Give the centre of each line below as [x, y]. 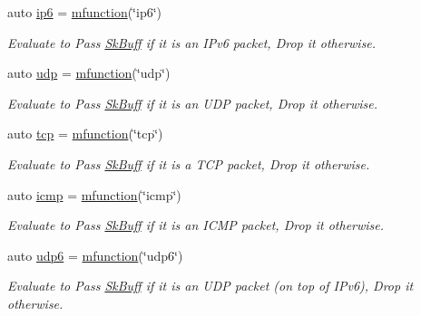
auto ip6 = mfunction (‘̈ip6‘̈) [85, 12]
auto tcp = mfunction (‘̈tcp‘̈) [85, 134]
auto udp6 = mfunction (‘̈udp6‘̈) [95, 255]
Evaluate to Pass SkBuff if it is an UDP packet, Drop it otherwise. [193, 103]
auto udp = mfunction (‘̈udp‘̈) [89, 73]
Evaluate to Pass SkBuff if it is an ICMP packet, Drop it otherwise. [196, 225]
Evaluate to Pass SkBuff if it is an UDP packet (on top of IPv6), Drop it [210, 286]
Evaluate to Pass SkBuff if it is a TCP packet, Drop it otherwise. [189, 163]
